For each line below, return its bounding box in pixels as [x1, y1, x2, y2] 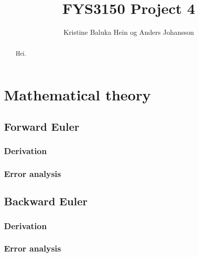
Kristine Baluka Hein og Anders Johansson [63, 27, 194, 37]
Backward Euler [4, 193, 88, 209]
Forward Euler [4, 118, 80, 134]
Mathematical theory [4, 85, 151, 105]
